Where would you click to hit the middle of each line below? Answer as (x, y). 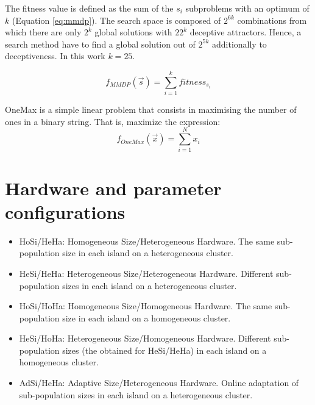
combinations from (272, 20)
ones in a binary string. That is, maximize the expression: (113, 121)
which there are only (43, 32)
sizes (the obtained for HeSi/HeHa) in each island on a (165, 350)
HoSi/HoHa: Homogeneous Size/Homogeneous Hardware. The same (146, 306)
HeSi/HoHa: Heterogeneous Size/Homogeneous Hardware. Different (145, 338)
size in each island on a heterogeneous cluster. (148, 253)
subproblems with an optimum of (247, 8)
